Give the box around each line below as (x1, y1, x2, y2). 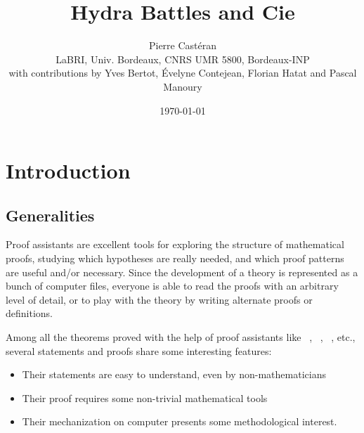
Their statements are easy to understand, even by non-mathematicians (22, 367, 326, 382)
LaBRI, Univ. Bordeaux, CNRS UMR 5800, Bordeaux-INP (56, 51, 310, 66)
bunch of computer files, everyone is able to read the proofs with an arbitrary (6, 278, 339, 293)
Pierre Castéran (148, 38, 217, 53)
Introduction (6, 156, 131, 185)
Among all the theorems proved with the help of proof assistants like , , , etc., (6, 330, 356, 344)
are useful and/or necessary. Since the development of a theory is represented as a (6, 264, 358, 279)
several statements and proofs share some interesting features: (6, 343, 272, 358)
